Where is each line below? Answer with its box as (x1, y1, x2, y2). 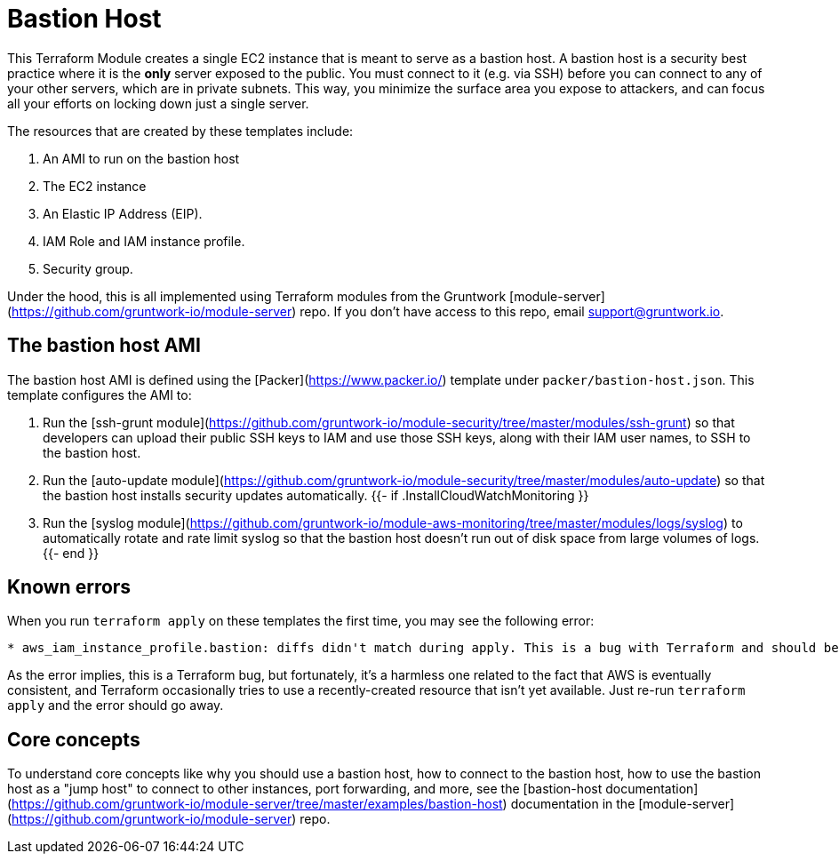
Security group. (43, 260, 133, 276)
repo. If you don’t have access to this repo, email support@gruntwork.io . (300, 303, 724, 319)
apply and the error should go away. (7, 698, 224, 714)
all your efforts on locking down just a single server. (7, 95, 309, 111)
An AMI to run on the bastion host (43, 150, 240, 166)
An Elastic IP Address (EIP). (43, 205, 203, 221)
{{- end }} (43, 545, 100, 561)
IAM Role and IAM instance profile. (43, 233, 245, 249)
